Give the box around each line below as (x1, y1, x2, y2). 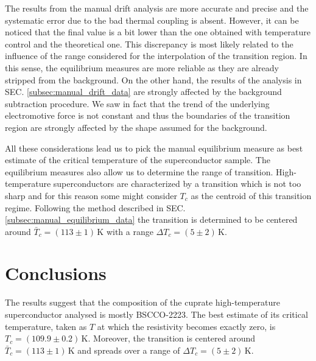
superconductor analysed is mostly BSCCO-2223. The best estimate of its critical (5, 308, 308, 320)
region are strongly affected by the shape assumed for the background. (5, 121, 267, 133)
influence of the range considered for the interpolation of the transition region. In (5, 49, 307, 62)
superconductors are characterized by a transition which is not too (53, 177, 301, 190)
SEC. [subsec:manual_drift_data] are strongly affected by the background (5, 85, 282, 98)
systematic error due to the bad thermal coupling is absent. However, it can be (5, 13, 299, 26)
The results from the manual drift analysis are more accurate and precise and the (5, 2, 309, 14)
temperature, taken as (5, 320, 87, 332)
